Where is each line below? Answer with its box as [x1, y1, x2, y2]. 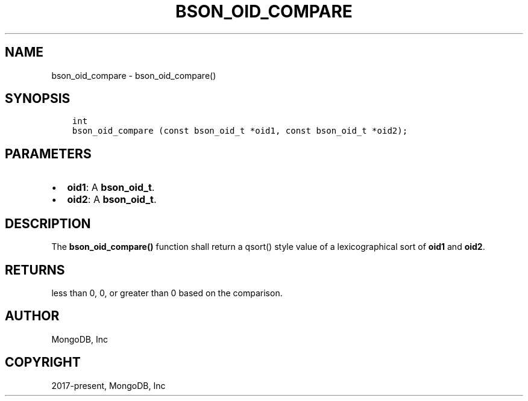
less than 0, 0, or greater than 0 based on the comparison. [51, 287, 283, 298]
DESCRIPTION [5, 216, 91, 231]
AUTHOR [5, 308, 60, 324]
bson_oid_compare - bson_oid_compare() [51, 70, 216, 81]
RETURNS [5, 262, 65, 278]
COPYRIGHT [5, 355, 81, 370]
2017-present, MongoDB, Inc [51, 380, 166, 391]
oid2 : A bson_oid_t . [67, 193, 157, 206]
